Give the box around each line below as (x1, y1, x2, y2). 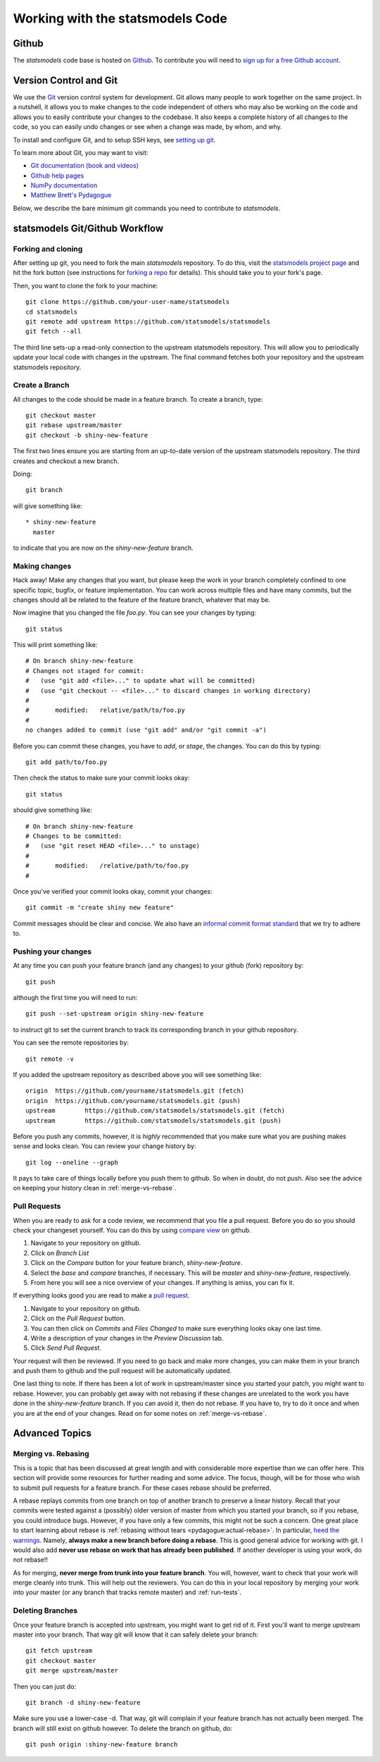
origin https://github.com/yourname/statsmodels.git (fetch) (25, 1087, 245, 1095)
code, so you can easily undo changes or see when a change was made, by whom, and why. (13, 123, 283, 131)
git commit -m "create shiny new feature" (25, 904, 175, 912)
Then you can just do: (13, 1682, 77, 1691)
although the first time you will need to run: (13, 993, 138, 1002)
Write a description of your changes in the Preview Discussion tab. (30, 1333, 224, 1342)
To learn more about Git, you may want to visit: (13, 148, 148, 156)
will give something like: (13, 501, 82, 510)
